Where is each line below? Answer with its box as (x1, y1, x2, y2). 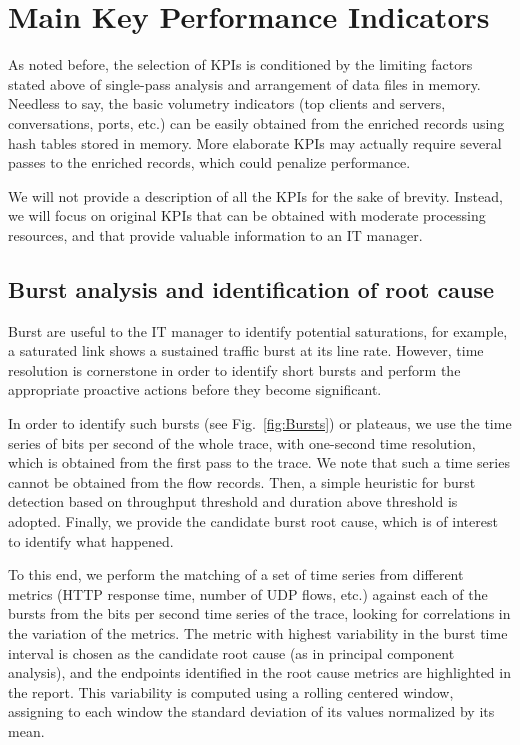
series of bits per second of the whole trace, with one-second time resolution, (8, 432, 476, 453)
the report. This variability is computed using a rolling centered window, (8, 681, 454, 702)
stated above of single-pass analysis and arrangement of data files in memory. (8, 73, 481, 94)
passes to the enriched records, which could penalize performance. (8, 152, 411, 173)
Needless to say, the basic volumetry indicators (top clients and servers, (8, 93, 446, 114)
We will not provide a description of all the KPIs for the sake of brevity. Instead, (8, 185, 503, 206)
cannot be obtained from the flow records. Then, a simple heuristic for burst (8, 471, 476, 492)
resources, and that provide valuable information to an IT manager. (8, 224, 423, 245)
